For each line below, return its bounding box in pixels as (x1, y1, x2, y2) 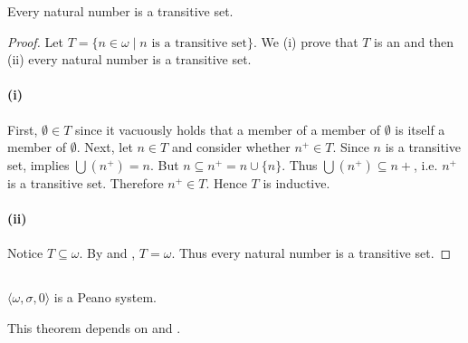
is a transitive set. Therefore (7, 173, 164, 192)
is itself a (395, 119, 445, 138)
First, (7, 119, 38, 138)
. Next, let (76, 138, 133, 157)
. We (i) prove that (253, 32, 358, 51)
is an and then (374, 32, 454, 51)
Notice (7, 243, 43, 262)
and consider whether (171, 138, 291, 157)
